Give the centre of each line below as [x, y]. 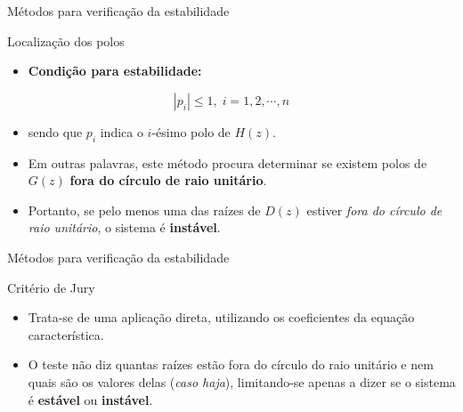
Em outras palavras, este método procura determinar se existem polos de [227, 162]
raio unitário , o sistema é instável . [124, 227]
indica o [122, 131]
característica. [66, 334]
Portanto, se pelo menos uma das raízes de [144, 210]
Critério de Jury [51, 287]
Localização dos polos [66, 40]
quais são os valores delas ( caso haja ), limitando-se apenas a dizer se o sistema [242, 381]
